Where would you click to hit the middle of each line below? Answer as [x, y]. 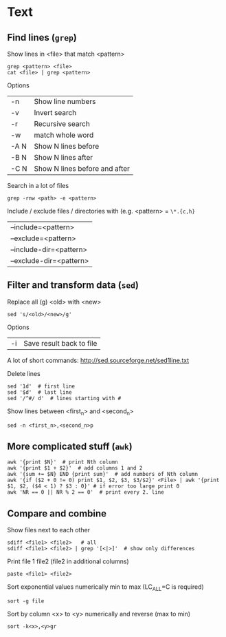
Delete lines [24, 373]
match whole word [64, 135]
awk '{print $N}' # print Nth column [63, 462]
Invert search [55, 113]
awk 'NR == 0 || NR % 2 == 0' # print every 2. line [86, 492]
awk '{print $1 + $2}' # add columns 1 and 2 [75, 468]
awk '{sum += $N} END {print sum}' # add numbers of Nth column [102, 474]
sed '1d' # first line [41, 386]
